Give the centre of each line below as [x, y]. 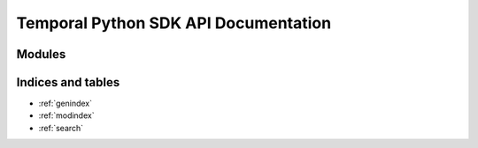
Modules [41, 54]
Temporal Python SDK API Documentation [174, 23]
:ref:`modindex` [66, 115]
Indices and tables [68, 82]
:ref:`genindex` [66, 104]
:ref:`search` [61, 128]
